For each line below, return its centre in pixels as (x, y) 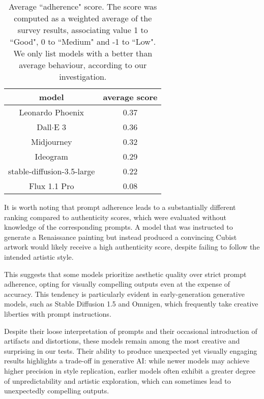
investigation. (83, 76)
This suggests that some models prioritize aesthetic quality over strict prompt (125, 274)
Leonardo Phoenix (52, 112)
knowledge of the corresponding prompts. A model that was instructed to (119, 227)
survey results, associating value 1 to (83, 30)
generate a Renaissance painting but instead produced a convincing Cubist (121, 237)
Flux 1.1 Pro (51, 186)
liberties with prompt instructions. (58, 313)
